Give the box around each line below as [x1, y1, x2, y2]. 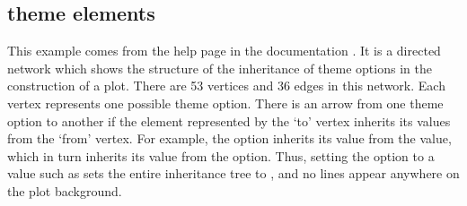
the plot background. [7, 181, 122, 200]
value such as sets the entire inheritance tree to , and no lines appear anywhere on [7, 164, 460, 183]
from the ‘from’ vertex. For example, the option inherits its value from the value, [7, 129, 452, 148]
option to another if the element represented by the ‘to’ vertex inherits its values [7, 111, 451, 130]
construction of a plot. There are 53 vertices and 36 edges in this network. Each [7, 76, 445, 95]
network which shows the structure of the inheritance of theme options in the [7, 58, 432, 77]
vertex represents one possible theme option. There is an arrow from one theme [7, 93, 444, 112]
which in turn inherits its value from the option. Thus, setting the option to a [7, 146, 435, 165]
